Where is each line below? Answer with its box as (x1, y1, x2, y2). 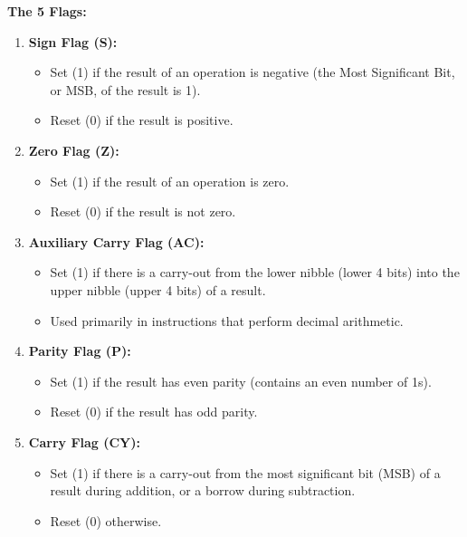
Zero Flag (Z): (28, 140, 119, 159)
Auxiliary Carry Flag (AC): (28, 232, 205, 251)
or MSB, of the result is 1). (50, 80, 201, 99)
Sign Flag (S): (28, 32, 118, 51)
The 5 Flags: (7, 2, 87, 20)
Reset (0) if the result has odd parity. (50, 402, 258, 421)
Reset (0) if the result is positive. (50, 110, 233, 129)
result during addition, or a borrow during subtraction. (50, 481, 356, 500)
